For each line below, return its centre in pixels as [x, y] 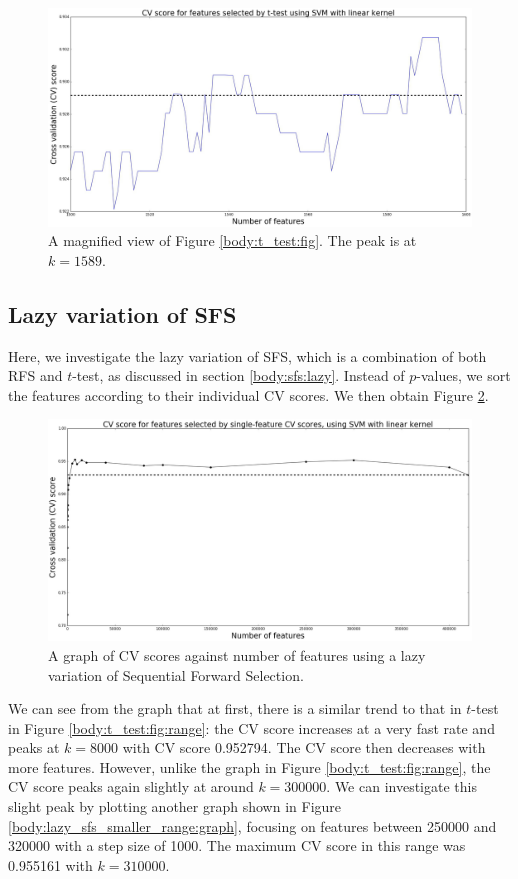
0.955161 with [50, 864]
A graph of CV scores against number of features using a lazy [237, 654]
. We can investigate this [401, 786]
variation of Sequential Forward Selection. [176, 674]
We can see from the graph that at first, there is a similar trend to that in [235, 708]
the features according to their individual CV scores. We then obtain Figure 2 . [248, 394]
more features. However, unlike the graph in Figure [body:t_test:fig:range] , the [249, 766]
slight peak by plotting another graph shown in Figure [175, 806]
